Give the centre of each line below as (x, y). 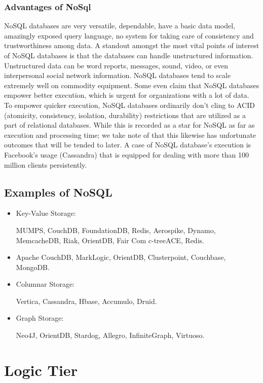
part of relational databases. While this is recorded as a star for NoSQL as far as (129, 125)
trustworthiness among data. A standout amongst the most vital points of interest (132, 45)
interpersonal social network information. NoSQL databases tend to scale (118, 75)
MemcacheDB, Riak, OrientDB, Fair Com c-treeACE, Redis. (110, 240)
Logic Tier (41, 370)
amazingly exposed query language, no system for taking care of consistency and (129, 35)
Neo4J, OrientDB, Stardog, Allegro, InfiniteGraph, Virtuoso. (110, 335)
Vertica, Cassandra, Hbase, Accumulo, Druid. (86, 301)
